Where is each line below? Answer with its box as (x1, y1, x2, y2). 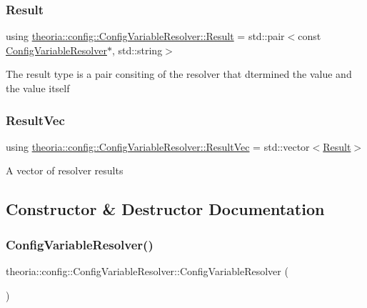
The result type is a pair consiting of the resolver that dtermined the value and (6, 66, 352, 81)
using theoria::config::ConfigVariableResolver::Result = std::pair (6, 29, 285, 44)
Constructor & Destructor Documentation (6, 198, 325, 220)
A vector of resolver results (6, 163, 124, 178)
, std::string (111, 42, 163, 57)
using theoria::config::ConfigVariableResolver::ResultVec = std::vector (6, 139, 310, 154)
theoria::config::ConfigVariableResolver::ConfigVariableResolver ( (6, 264, 288, 278)
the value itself (6, 81, 70, 95)
